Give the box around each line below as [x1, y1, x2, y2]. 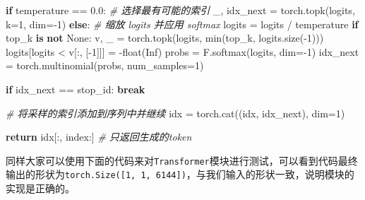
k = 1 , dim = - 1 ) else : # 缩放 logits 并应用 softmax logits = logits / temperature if [6, 16, 359, 31]
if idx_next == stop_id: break [6, 81, 145, 96]
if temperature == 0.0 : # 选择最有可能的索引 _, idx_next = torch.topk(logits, [6, 3, 355, 17]
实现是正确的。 [6, 181, 75, 196]
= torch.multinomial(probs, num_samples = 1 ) [6, 58, 204, 73]
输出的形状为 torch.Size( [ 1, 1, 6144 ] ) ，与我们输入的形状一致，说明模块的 [6, 167, 354, 182]
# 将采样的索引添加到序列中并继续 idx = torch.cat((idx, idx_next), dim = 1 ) [6, 105, 345, 120]
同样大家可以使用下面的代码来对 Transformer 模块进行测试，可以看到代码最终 [6, 153, 358, 167]
